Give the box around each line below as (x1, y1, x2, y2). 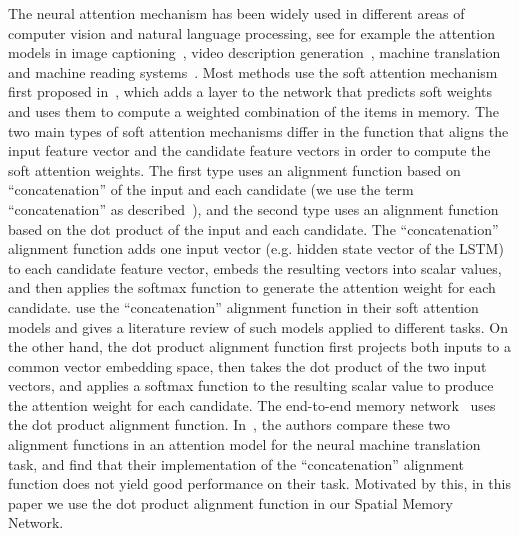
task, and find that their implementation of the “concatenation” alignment (8, 453, 464, 474)
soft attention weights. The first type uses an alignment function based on (8, 159, 461, 180)
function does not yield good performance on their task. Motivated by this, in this (8, 473, 511, 494)
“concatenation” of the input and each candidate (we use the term (8, 179, 414, 200)
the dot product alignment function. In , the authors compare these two (8, 414, 451, 435)
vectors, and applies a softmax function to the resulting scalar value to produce (8, 375, 494, 396)
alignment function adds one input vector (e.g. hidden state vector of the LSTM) (8, 238, 504, 259)
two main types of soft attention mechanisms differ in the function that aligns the (8, 120, 509, 141)
